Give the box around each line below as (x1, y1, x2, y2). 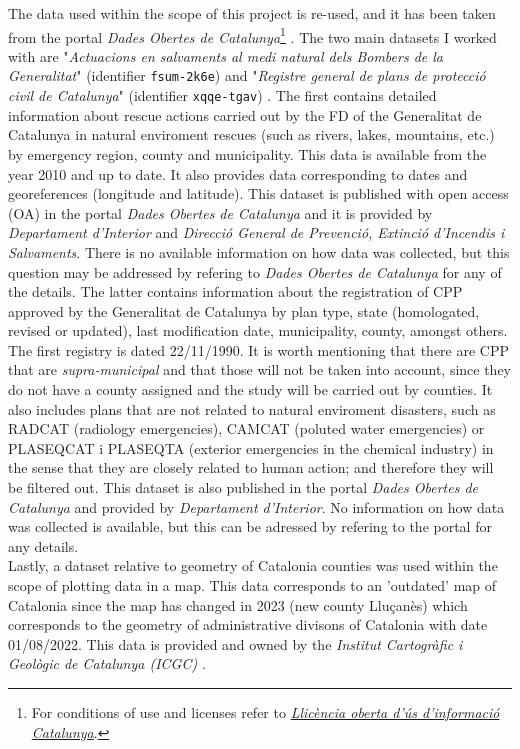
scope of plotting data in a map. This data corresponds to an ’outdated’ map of (8, 575, 497, 595)
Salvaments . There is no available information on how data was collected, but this (8, 241, 510, 262)
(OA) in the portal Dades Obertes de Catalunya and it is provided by (8, 202, 433, 223)
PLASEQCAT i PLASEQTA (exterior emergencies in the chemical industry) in (8, 437, 494, 458)
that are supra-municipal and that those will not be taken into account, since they (8, 359, 512, 380)
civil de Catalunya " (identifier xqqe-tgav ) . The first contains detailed (8, 85, 437, 106)
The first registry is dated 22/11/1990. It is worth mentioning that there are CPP (8, 339, 510, 360)
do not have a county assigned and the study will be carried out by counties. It (8, 379, 493, 400)
